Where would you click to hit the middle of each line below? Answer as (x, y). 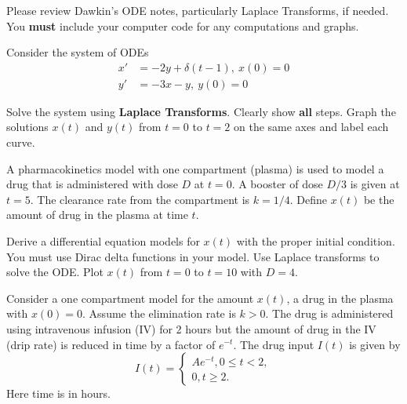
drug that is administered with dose (92, 184)
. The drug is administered (329, 313)
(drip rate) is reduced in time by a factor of (111, 344)
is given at (375, 184)
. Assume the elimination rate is (159, 313)
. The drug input (274, 344)
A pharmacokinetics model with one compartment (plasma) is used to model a (195, 168)
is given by (375, 344)
